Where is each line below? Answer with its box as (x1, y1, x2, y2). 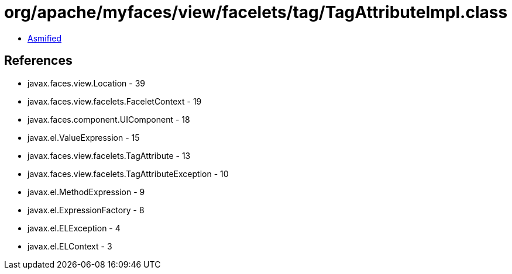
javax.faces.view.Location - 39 (28, 78, 146, 88)
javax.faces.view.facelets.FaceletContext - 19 (28, 96, 202, 106)
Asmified (28, 33, 62, 43)
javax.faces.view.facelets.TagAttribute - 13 (28, 150, 191, 161)
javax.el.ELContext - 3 (28, 241, 112, 251)
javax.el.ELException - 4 (28, 223, 121, 233)
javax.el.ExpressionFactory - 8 (28, 204, 145, 215)
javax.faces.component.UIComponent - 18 (28, 114, 190, 124)
